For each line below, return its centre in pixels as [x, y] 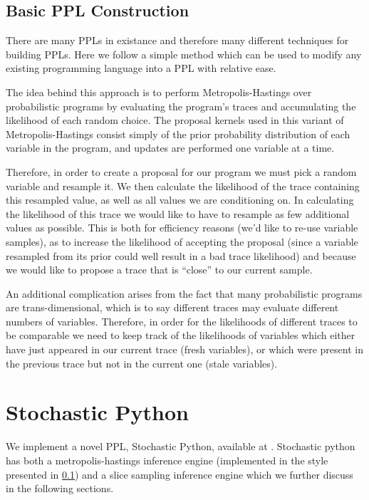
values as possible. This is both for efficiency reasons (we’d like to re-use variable [182, 228]
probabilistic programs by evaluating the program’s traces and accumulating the [181, 106]
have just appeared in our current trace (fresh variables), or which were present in [184, 349]
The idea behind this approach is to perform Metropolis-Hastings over [159, 92]
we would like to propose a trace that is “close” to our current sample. [159, 270]
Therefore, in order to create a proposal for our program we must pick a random [181, 171]
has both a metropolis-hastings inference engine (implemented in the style [167, 460]
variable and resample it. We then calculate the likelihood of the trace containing [183, 186]
